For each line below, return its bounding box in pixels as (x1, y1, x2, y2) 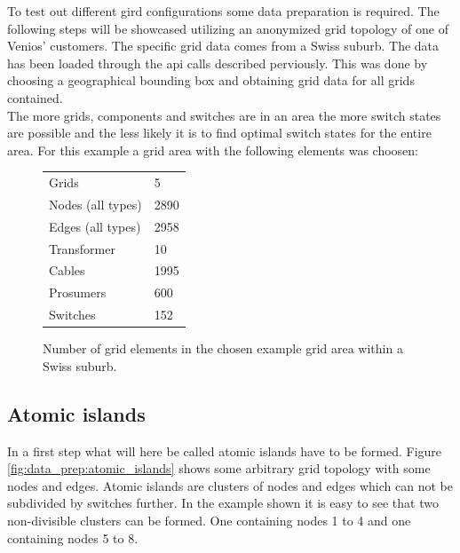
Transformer (49, 239, 115, 257)
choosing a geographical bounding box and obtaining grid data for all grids (7, 71, 415, 90)
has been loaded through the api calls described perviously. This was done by (7, 53, 428, 72)
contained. (7, 88, 63, 107)
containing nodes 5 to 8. (7, 528, 139, 547)
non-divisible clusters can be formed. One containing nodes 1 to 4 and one (7, 511, 411, 530)
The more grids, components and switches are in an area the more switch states (7, 106, 441, 124)
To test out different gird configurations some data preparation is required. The (7, 2, 440, 20)
